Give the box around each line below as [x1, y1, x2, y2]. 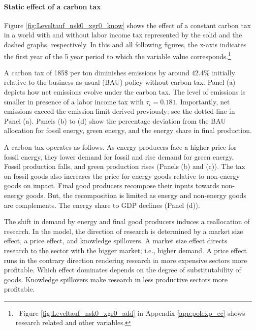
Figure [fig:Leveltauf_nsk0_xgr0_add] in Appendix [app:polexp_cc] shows [19, 307, 245, 318]
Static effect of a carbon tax [4, 1, 101, 11]
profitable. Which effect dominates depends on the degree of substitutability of [4, 264, 241, 275]
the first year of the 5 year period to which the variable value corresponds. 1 [4, 49, 231, 61]
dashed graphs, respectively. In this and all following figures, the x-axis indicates [4, 39, 247, 49]
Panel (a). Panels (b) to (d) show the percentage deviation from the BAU [4, 115, 226, 126]
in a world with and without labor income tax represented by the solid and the [4, 30, 242, 40]
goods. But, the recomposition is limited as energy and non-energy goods [26, 190, 246, 200]
